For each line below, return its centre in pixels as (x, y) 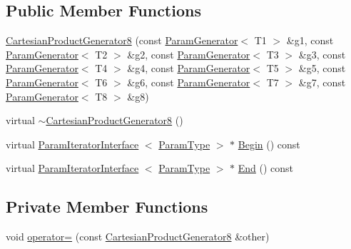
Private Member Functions (107, 207)
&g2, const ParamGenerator (189, 54)
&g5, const (322, 68)
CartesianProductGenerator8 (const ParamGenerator (122, 40)
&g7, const (322, 82)
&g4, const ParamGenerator (189, 68)
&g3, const (322, 54)
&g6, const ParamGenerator (189, 82)
